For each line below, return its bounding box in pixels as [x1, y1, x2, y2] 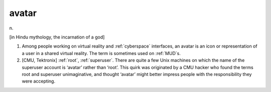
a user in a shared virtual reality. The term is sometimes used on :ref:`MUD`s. [22, 50, 181, 56]
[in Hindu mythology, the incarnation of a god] [9, 34, 105, 40]
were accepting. [22, 78, 55, 84]
